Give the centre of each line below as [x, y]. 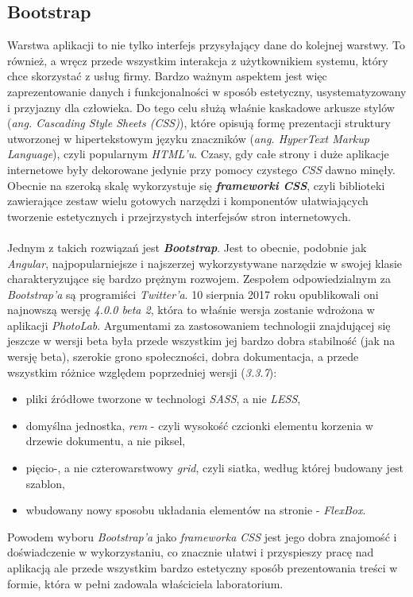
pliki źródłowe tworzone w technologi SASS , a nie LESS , [163, 399]
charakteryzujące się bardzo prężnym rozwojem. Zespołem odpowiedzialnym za [199, 279]
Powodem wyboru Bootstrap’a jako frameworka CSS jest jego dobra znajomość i [202, 536]
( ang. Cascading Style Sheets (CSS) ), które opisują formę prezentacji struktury [199, 123]
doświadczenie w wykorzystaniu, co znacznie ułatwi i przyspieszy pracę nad [191, 552]
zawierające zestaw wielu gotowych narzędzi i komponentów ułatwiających [188, 201]
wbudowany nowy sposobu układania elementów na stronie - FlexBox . [196, 510]
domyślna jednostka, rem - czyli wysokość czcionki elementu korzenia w [199, 425]
